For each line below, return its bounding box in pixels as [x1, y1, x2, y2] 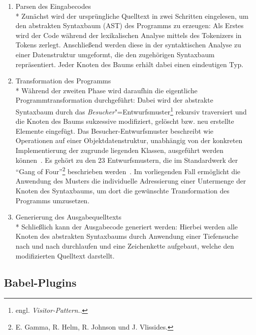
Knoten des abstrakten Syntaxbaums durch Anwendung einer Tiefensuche [15, 231, 239, 241]
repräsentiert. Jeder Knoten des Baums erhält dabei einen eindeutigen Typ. [15, 59, 244, 69]
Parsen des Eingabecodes [15, 1, 91, 11]
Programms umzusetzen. [15, 195, 90, 205]
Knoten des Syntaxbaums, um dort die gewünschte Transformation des [15, 186, 229, 195]
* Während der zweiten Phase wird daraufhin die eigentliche [15, 85, 197, 95]
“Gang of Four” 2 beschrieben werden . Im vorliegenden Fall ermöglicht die [15, 165, 240, 176]
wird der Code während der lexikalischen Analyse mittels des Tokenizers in [15, 30, 242, 40]
